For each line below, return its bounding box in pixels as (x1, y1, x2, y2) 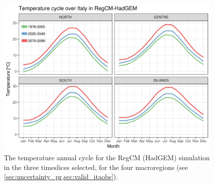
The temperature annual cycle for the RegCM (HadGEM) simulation (4, 152, 210, 163)
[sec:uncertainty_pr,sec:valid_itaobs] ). (4, 171, 118, 182)
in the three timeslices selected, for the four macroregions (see (4, 162, 188, 172)
